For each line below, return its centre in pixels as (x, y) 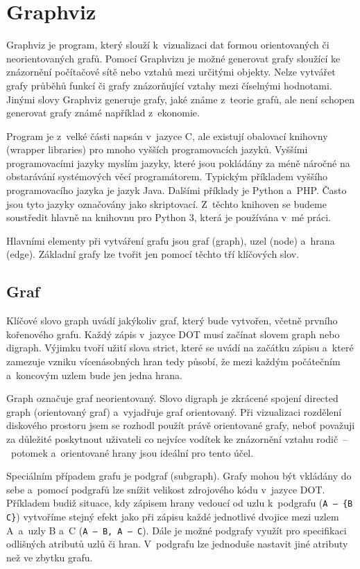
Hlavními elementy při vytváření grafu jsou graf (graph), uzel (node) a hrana (171, 240)
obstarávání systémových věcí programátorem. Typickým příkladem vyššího (167, 176)
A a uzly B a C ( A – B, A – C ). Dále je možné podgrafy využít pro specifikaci (177, 530)
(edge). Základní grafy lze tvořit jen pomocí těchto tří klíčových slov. (153, 254)
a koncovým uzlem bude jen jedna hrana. (95, 375)
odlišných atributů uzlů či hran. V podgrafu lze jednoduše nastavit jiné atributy (177, 544)
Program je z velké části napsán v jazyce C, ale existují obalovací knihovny (167, 135)
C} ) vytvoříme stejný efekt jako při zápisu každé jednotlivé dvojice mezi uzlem (173, 517)
